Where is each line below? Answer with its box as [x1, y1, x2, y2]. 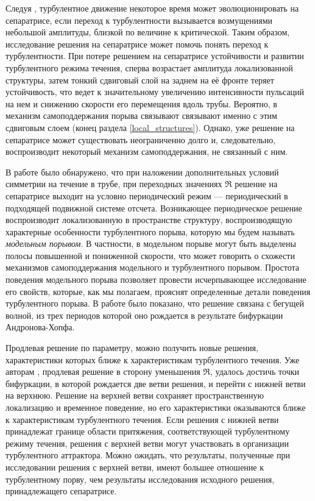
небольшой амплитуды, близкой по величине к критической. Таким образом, [5, 26, 290, 38]
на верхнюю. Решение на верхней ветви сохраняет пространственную [5, 389, 264, 402]
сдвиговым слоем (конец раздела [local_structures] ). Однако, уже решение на [5, 121, 295, 133]
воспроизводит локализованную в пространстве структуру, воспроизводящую [5, 213, 292, 226]
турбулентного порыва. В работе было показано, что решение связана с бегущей [5, 297, 304, 310]
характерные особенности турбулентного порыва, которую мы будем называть [5, 225, 295, 238]
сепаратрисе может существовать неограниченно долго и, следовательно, [5, 133, 276, 146]
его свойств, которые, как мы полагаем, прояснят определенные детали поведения [5, 285, 311, 297]
